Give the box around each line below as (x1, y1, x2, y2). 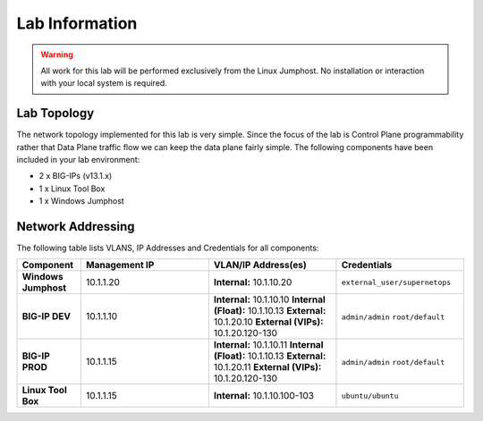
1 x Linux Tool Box (38, 183, 106, 194)
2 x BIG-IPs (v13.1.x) (38, 171, 113, 181)
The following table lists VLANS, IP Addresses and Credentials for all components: (16, 242, 319, 254)
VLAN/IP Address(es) (213, 259, 308, 272)
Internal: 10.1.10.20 (213, 276, 292, 289)
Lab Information (16, 13, 138, 33)
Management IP (85, 259, 155, 272)
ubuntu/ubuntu (341, 391, 399, 400)
